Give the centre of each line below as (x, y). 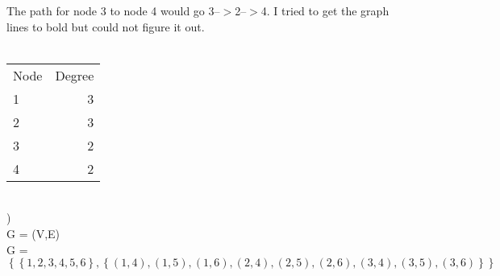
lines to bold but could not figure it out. (106, 26)
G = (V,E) (33, 233)
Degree (75, 75)
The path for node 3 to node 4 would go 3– (113, 10)
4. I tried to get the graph (325, 10)
